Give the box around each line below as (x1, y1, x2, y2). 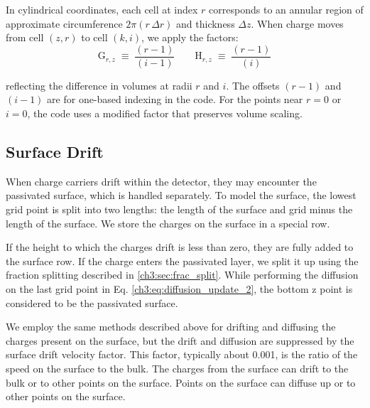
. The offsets (226, 77, 280, 92)
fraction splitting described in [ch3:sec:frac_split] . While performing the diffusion (6, 267, 359, 282)
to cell (81, 30, 108, 45)
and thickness (176, 16, 235, 31)
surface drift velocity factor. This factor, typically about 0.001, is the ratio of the (6, 347, 358, 362)
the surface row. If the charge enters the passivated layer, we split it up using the (6, 253, 359, 268)
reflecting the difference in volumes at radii (6, 77, 192, 92)
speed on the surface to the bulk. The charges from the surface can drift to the (6, 360, 349, 375)
